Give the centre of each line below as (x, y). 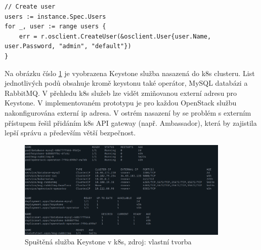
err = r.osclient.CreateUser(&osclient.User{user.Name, (115, 36)
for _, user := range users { (55, 27)
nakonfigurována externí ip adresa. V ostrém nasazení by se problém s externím (128, 112)
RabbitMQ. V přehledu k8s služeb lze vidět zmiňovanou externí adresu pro (121, 93)
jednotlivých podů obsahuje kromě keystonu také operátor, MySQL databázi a (126, 83)
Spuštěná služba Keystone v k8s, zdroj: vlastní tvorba (108, 242)
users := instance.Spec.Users (55, 16)
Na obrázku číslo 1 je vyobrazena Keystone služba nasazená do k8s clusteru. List (130, 73)
